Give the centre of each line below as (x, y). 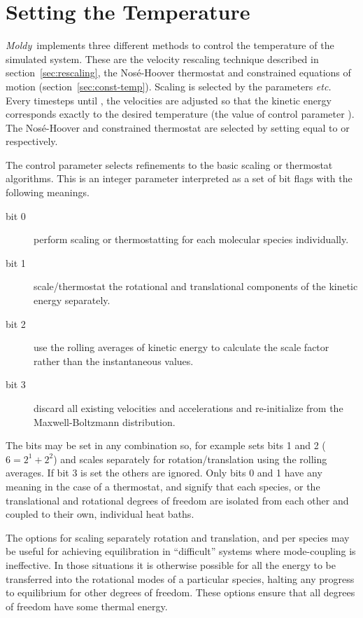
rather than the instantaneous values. (114, 360)
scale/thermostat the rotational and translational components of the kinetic (196, 286)
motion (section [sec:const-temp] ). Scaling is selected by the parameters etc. (169, 86)
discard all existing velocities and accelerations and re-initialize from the (188, 408)
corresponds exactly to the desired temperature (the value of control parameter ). (180, 114)
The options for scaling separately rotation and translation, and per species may (178, 537)
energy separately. (72, 300)
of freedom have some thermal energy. (87, 606)
